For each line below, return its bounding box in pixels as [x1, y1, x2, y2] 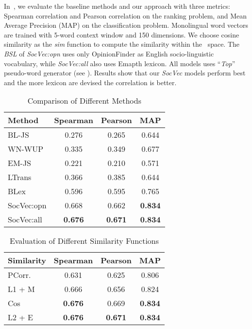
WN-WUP [8, 143, 44, 155]
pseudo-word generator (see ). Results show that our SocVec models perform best [4, 68, 246, 78]
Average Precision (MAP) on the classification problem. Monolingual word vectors [4, 20, 248, 30]
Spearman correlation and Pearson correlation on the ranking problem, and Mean [4, 10, 247, 20]
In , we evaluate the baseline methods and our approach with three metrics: [4, 1, 230, 11]
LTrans [8, 171, 32, 183]
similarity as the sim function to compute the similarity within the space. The [4, 39, 240, 49]
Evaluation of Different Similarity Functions [9, 235, 159, 247]
